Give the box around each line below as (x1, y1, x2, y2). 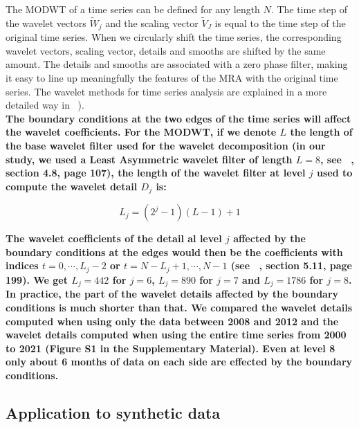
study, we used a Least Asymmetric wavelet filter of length (6, 152, 293, 166)
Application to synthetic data (6, 401, 221, 423)
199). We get (6, 272, 68, 287)
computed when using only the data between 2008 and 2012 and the (6, 314, 339, 328)
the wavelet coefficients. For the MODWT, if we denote (6, 125, 277, 139)
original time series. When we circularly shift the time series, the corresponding (6, 30, 342, 44)
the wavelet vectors (6, 15, 86, 30)
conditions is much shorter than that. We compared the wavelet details (6, 300, 353, 314)
